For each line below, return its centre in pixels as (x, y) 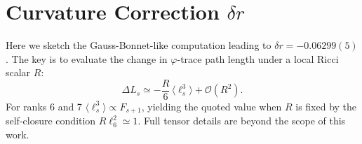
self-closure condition (51, 121)
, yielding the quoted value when (212, 106)
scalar (18, 72)
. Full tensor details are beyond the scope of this (242, 121)
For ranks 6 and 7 (44, 106)
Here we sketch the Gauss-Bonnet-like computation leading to (139, 45)
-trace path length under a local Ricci (258, 58)
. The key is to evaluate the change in (87, 58)
